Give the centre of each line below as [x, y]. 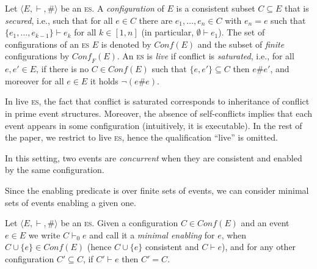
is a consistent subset [216, 8]
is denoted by [126, 44]
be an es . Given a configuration [119, 223]
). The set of [242, 32]
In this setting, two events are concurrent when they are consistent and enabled [154, 157]
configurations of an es [47, 44]
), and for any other [259, 247]
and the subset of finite [241, 44]
